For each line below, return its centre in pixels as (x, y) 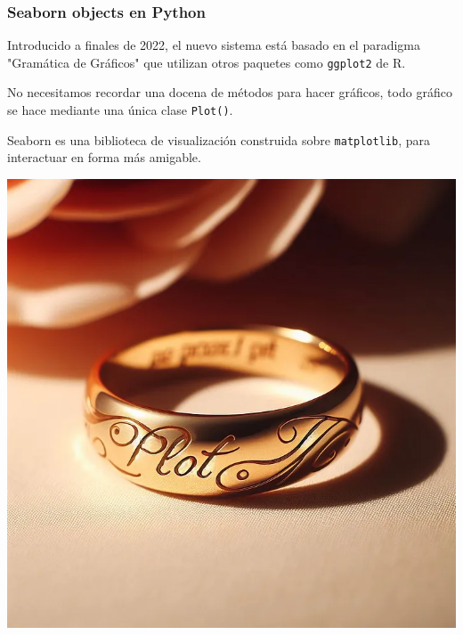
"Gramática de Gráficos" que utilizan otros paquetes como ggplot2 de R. (207, 62)
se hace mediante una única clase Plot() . (120, 110)
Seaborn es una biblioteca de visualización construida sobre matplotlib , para (219, 139)
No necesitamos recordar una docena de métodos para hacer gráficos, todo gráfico (230, 92)
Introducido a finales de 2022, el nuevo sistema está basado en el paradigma (214, 45)
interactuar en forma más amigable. (104, 157)
